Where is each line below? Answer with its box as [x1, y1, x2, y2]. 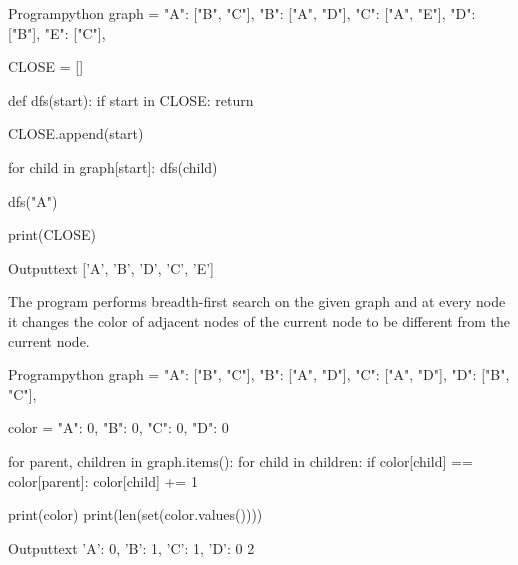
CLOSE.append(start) [8, 123, 144, 144]
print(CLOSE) [8, 224, 96, 245]
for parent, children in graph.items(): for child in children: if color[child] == [8, 450, 473, 471]
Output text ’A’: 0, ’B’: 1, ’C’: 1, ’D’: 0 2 [8, 537, 255, 558]
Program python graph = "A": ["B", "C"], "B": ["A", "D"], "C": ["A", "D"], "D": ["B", [8, 364, 510, 385]
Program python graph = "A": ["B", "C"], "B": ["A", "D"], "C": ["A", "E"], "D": [8, 3, 476, 23]
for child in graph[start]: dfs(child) [8, 156, 218, 177]
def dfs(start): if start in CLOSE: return [8, 89, 254, 110]
